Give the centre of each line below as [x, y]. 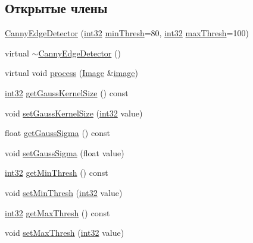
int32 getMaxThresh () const [57, 212]
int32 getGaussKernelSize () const [67, 92]
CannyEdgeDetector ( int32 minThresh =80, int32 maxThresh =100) [127, 33]
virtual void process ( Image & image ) [71, 73]
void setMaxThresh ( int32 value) [65, 233]
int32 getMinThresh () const [57, 173]
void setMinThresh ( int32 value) [64, 192]
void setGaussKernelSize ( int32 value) [74, 113]
